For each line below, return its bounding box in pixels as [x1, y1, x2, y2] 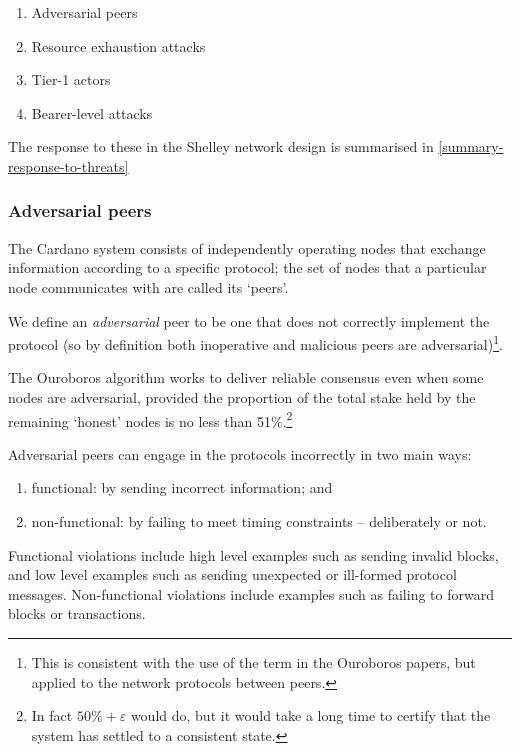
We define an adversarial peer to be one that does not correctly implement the [8, 310, 490, 331]
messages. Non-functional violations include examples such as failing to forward [8, 583, 494, 604]
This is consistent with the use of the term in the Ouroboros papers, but [31, 652, 476, 672]
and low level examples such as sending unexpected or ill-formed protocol [8, 564, 457, 585]
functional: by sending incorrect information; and [31, 477, 333, 498]
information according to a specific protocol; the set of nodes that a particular [8, 257, 487, 278]
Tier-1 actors [31, 69, 111, 90]
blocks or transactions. [8, 603, 146, 624]
